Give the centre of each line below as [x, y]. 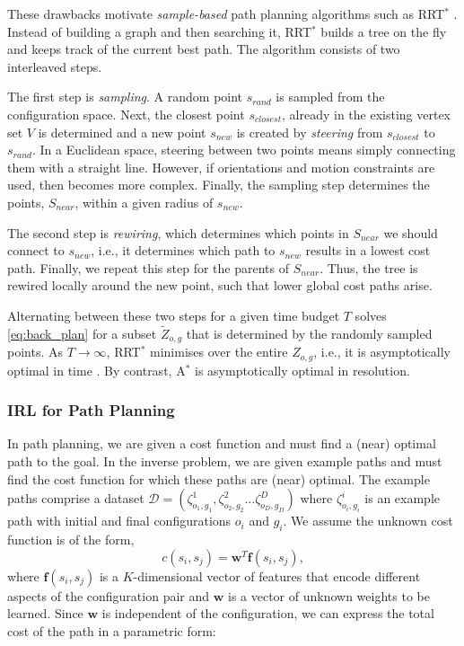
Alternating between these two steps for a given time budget [174, 315]
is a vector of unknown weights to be [329, 595]
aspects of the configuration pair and [109, 595]
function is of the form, [71, 540]
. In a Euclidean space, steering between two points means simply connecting [244, 150]
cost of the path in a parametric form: [112, 630]
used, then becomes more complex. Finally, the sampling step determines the [219, 185]
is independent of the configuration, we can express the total [268, 613]
